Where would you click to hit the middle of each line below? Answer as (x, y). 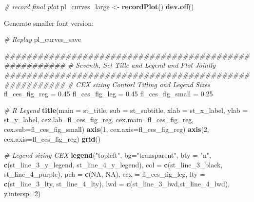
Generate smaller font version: (49, 23)
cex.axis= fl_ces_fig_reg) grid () (52, 138)
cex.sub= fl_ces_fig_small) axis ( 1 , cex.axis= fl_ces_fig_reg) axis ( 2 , (107, 129)
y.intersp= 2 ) (22, 193)
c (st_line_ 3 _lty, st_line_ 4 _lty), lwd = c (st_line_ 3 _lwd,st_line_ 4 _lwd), (117, 183)
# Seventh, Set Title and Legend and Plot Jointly (141, 65)
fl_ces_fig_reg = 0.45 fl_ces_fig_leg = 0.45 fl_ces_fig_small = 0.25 (108, 94)
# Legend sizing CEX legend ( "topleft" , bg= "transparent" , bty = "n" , (107, 155)
